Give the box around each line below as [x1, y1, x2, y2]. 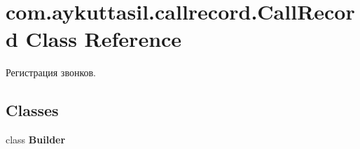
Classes [6, 99, 59, 121]
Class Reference [25, 24, 182, 53]
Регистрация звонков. [6, 65, 96, 80]
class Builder [6, 132, 66, 147]
